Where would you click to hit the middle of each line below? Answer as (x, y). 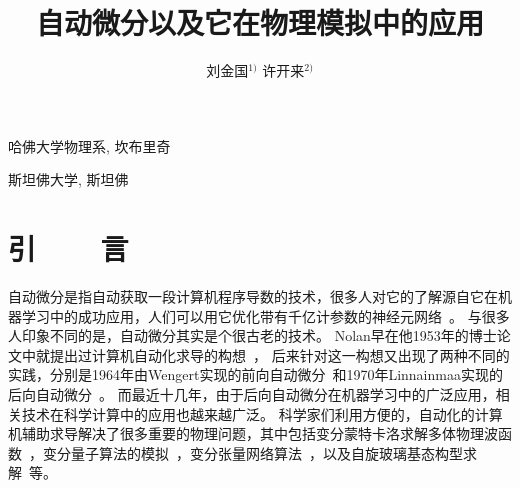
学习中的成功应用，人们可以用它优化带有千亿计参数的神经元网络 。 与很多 (265, 315)
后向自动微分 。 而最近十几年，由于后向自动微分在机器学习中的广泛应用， (252, 394)
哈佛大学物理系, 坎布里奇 (89, 145)
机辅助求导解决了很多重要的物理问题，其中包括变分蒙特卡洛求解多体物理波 (253, 433)
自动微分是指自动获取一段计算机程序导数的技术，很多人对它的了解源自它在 (253, 296)
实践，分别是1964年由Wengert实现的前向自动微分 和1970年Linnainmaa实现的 (255, 374)
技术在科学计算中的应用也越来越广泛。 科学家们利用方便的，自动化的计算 (262, 413)
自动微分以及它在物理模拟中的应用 (259, 22)
